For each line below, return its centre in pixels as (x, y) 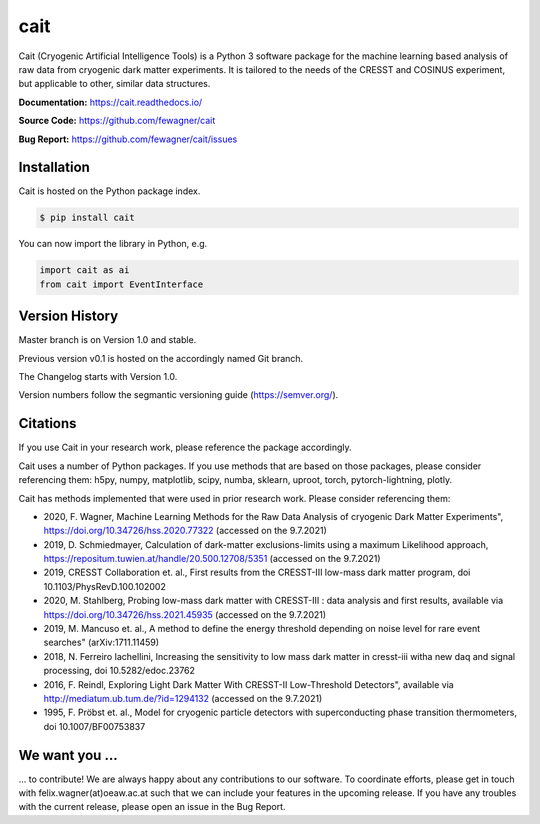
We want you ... (68, 755)
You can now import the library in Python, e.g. (113, 244)
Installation (54, 167)
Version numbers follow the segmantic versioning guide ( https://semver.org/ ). (178, 395)
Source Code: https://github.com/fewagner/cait (117, 121)
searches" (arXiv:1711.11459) (101, 642)
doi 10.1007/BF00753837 (94, 726)
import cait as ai (84, 270)
